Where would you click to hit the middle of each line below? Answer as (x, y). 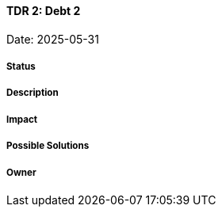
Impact (22, 119)
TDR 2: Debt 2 (44, 11)
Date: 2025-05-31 (53, 39)
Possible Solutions (48, 146)
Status (21, 67)
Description (33, 93)
